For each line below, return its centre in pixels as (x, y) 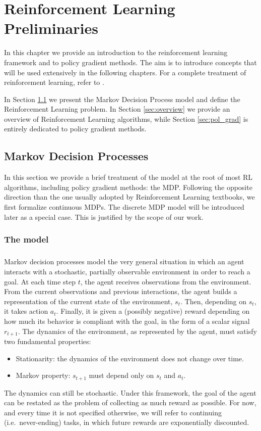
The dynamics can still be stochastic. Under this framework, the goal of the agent (130, 392)
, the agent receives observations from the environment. (166, 281)
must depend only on (121, 375)
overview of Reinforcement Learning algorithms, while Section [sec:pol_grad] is (126, 118)
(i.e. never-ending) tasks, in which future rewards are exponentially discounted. (127, 422)
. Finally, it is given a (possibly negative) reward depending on (153, 311)
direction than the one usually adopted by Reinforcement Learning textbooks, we (129, 197)
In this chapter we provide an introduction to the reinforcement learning (116, 52)
